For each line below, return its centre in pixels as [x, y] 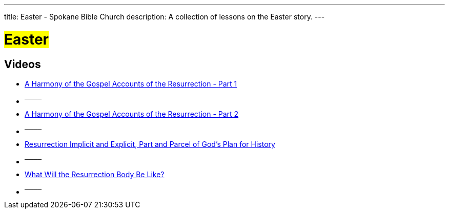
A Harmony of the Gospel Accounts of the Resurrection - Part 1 [131, 83]
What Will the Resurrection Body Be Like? [95, 174]
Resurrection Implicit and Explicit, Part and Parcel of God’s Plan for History [150, 144]
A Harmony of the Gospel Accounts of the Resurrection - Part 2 [132, 114]
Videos [23, 64]
